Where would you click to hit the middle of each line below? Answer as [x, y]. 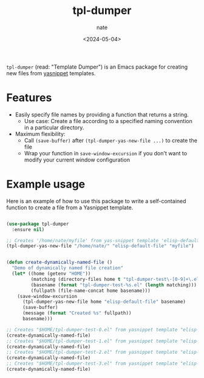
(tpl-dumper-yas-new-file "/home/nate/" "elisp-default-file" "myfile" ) [100, 246]
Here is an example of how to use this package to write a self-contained [96, 201]
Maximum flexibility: [40, 133]
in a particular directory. [54, 127]
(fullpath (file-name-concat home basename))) [90, 291]
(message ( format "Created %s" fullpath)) [77, 313]
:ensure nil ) [28, 229]
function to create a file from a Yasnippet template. [70, 208]
